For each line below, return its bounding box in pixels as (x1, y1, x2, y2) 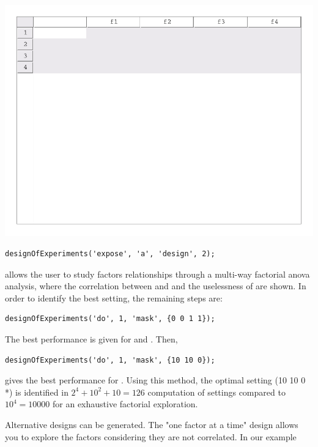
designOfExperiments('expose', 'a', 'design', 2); (5, 249, 215, 259)
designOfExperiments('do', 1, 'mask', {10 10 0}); (5, 355, 215, 364)
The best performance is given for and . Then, (5, 332, 178, 345)
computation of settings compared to (147, 385, 286, 398)
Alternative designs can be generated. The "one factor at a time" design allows (5, 418, 298, 430)
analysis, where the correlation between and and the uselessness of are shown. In (5, 279, 306, 292)
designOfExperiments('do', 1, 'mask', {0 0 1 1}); (5, 314, 215, 323)
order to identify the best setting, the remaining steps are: (5, 291, 223, 304)
